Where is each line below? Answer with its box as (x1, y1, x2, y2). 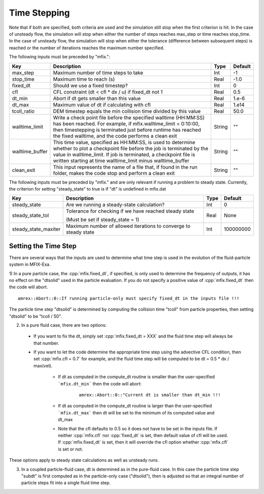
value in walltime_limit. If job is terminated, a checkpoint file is (53, 151, 196, 158)
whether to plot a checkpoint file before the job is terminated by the (53, 145, 209, 151)
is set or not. (58, 446, 83, 452)
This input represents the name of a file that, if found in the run (53, 164, 198, 171)
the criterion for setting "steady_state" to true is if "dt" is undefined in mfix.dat (9, 186, 166, 192)
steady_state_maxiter (12, 226, 61, 233)
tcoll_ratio (12, 107, 35, 114)
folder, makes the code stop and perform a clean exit (53, 170, 175, 176)
